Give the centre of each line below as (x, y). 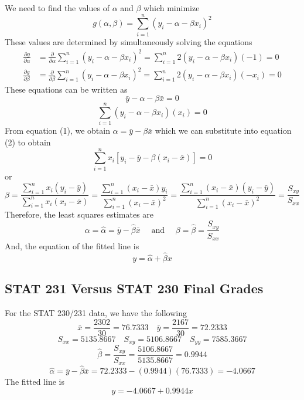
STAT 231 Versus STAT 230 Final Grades (134, 288)
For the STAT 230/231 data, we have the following (96, 313)
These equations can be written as (66, 89)
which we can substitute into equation (223, 130)
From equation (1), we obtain (57, 130)
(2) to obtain (28, 142)
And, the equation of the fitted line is (72, 246)
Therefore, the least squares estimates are (79, 214)
